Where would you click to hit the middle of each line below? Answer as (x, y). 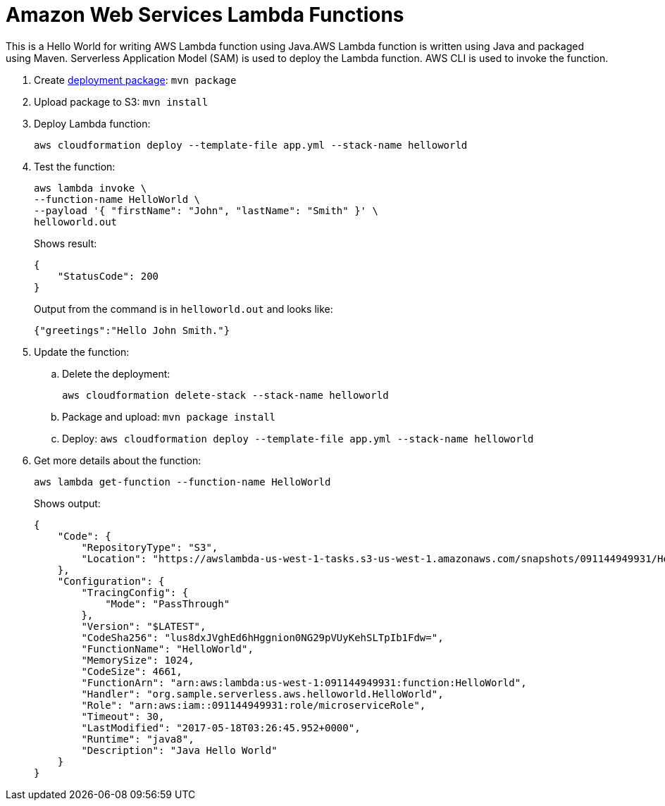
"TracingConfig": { (135, 592)
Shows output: (67, 503)
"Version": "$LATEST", (144, 626)
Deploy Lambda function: (92, 123)
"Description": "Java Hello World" (179, 750)
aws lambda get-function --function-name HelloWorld (182, 482)
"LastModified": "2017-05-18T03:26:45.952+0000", (221, 727)
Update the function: (82, 352)
